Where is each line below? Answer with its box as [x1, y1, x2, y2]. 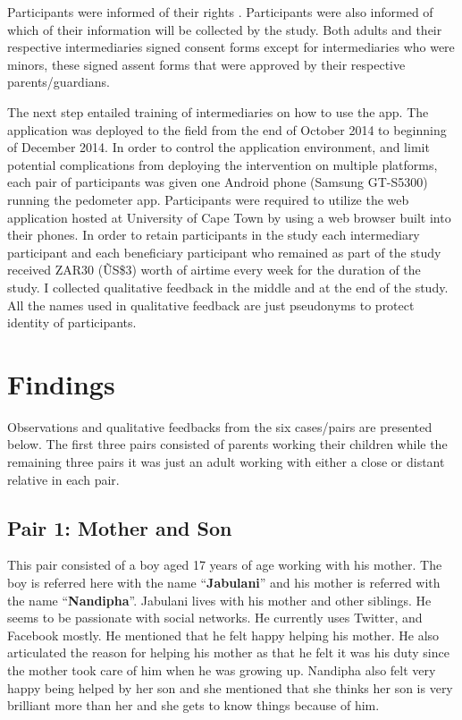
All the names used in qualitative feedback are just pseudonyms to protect [7, 295, 415, 314]
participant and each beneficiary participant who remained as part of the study [7, 242, 441, 261]
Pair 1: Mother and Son [7, 513, 232, 541]
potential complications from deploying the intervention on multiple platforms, [7, 155, 438, 174]
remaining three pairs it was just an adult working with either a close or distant [7, 453, 445, 470]
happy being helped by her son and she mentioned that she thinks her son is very [7, 678, 453, 697]
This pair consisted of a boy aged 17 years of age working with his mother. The [7, 555, 442, 574]
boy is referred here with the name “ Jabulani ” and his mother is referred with [7, 572, 441, 591]
